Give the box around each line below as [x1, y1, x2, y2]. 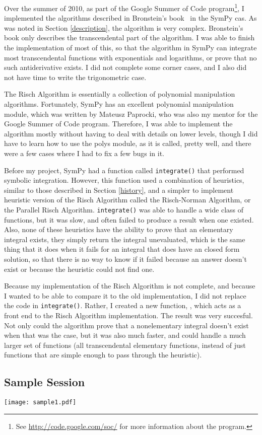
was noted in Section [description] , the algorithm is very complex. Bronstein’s [4, 22, 243, 33]
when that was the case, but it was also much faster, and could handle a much [4, 330, 246, 340]
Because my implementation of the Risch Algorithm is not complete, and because [4, 280, 255, 291]
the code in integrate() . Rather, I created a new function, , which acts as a [4, 300, 241, 311]
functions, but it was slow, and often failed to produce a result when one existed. [4, 214, 254, 225]
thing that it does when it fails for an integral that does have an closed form [4, 244, 240, 254]
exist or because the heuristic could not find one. [4, 263, 155, 274]
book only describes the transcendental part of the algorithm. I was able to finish [4, 32, 255, 43]
